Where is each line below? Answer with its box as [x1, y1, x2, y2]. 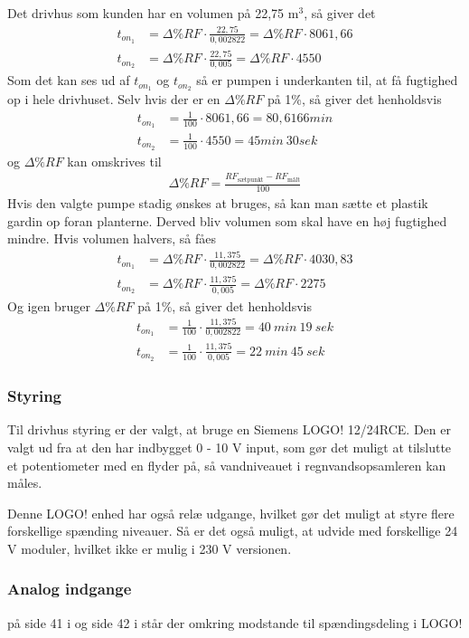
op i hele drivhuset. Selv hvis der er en [7, 90, 220, 109]
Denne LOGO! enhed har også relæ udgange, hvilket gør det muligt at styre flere [7, 503, 455, 522]
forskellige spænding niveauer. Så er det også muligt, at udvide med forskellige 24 [7, 521, 458, 540]
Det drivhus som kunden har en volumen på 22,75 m [7, 4, 299, 22]
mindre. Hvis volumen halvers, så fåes [7, 229, 216, 248]
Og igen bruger [7, 296, 90, 315]
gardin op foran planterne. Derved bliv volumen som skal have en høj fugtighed [7, 211, 447, 230]
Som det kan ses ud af [7, 71, 130, 90]
